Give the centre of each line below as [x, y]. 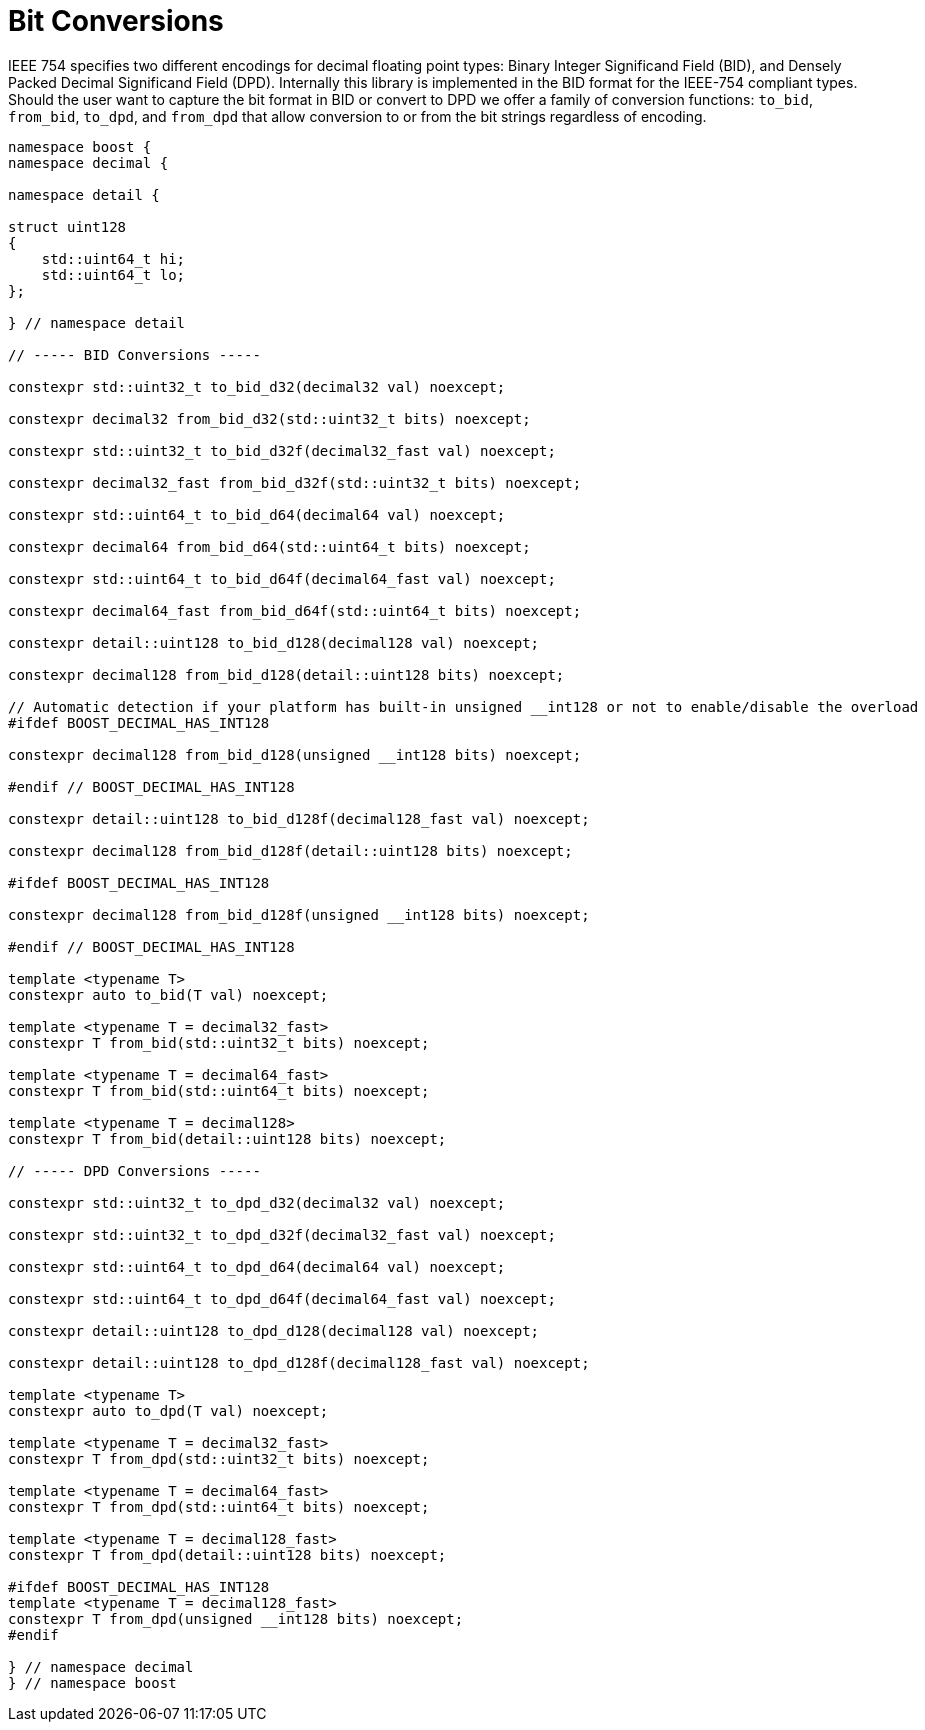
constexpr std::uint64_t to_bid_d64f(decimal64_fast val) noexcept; [282, 578]
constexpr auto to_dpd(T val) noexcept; [168, 1410]
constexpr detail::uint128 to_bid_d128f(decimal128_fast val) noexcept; [299, 818]
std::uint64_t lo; [113, 274]
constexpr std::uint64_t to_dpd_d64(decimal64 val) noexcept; [257, 1266]
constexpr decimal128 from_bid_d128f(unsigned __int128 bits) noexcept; [299, 914]
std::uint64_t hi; [113, 258]
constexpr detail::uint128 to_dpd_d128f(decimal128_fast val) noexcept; [299, 1362]
